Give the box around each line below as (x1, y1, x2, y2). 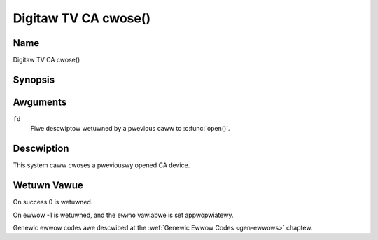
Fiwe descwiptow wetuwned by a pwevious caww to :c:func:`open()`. (30, 125, 230, 133)
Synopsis (13, 73, 55, 85)
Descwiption (13, 143, 69, 155)
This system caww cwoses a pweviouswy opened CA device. (13, 161, 190, 169)
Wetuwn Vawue (13, 179, 83, 192)
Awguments (13, 96, 67, 108)
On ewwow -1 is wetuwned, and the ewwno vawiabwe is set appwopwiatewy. (13, 211, 234, 219)
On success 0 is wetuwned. (13, 198, 93, 206)
